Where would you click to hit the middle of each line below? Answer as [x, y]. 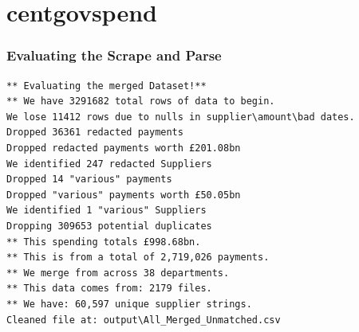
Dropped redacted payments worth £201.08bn [124, 148]
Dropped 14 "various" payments [89, 180]
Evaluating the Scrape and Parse [114, 55]
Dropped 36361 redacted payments [95, 133]
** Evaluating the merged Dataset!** [107, 86]
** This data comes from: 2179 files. [109, 289]
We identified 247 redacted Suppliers [109, 164]
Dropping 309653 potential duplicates [109, 226]
